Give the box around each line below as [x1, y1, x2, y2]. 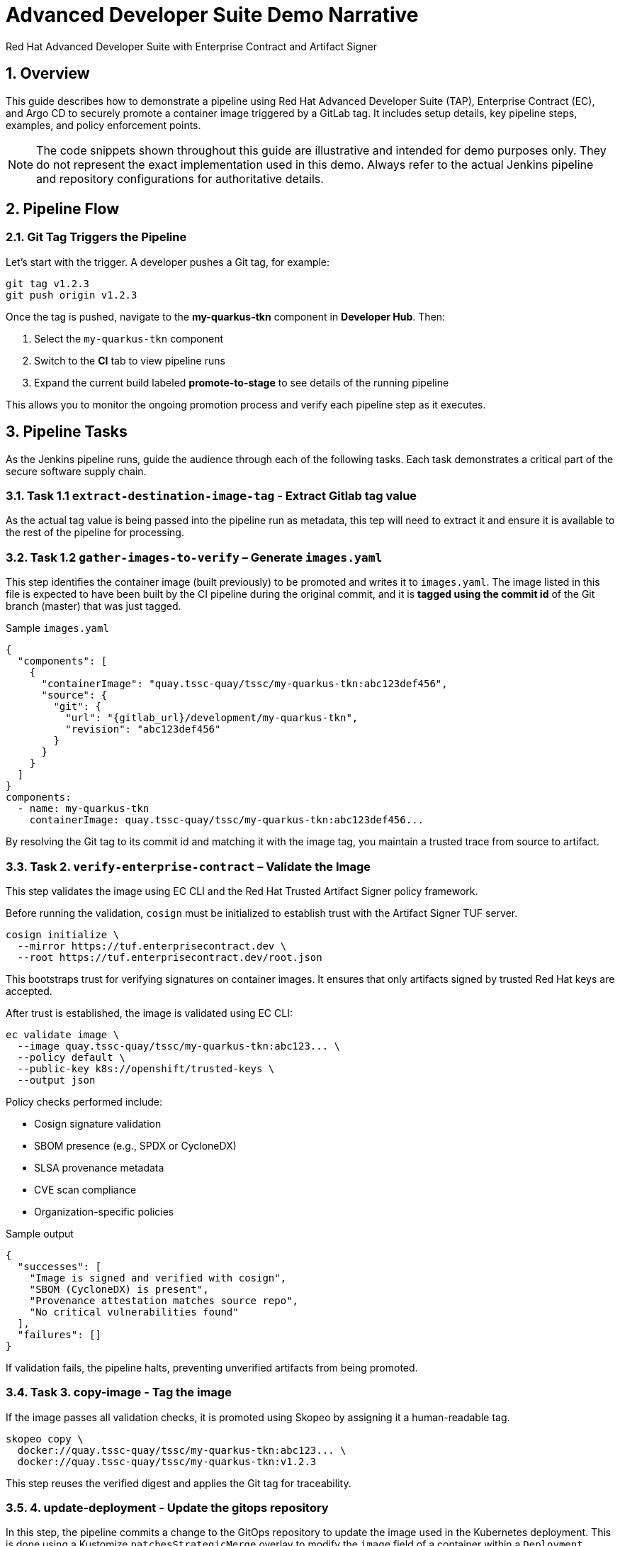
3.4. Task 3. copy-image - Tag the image [6, 1385, 232, 1400]
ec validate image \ [6, 1028, 120, 1040]
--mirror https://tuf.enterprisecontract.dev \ [17, 940, 287, 952]
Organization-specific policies [34, 1205, 174, 1218]
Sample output [6, 1227, 74, 1240]
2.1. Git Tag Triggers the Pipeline [6, 230, 187, 245]
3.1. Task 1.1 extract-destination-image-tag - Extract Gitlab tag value [6, 489, 417, 504]
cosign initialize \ [6, 928, 120, 940]
